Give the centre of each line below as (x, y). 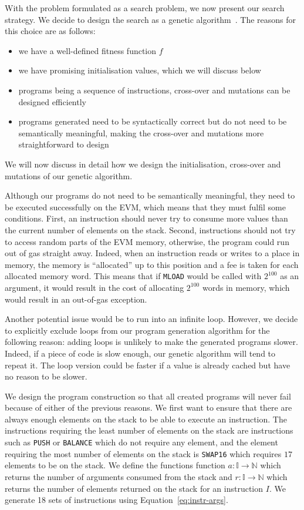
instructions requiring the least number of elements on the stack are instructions (149, 430)
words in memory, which (246, 287)
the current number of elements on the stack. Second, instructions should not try (150, 229)
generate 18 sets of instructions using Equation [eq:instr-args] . (116, 500)
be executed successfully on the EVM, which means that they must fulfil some (145, 207)
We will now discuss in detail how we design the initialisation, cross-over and (143, 164)
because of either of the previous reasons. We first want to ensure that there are (148, 407)
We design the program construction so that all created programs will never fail (148, 396)
